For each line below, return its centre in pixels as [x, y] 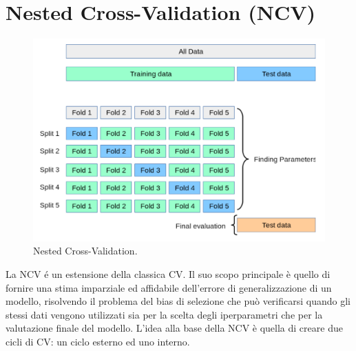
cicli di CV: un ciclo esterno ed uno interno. [98, 341]
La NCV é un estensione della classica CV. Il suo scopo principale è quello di [168, 273]
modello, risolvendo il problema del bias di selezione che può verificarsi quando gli [178, 301]
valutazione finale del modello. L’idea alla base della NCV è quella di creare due [174, 328]
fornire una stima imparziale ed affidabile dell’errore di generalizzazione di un [169, 287]
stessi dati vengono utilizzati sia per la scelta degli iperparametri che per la [164, 314]
